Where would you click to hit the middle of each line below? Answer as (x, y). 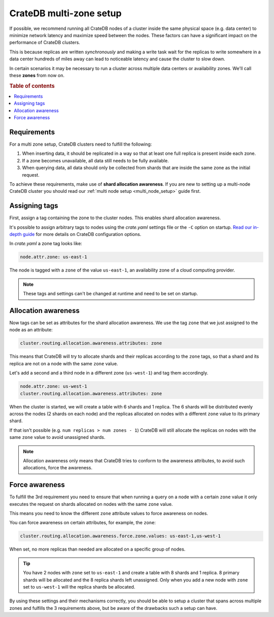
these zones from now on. (37, 75)
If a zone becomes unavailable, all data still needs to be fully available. (96, 160)
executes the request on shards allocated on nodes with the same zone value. (91, 504)
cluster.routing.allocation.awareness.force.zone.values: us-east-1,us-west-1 (120, 536)
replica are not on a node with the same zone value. (64, 363)
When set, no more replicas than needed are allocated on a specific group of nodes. (97, 549)
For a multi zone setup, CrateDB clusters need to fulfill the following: (81, 144)
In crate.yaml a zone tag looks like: (46, 244)
